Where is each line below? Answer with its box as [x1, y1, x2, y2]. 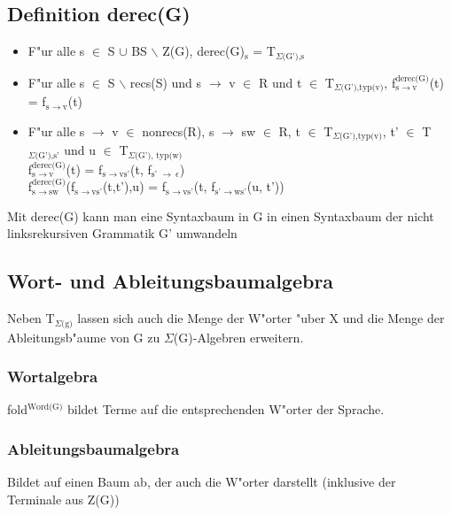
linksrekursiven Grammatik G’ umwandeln [7, 224, 238, 242]
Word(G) [27, 403, 63, 412]
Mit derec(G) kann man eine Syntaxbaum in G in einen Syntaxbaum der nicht [7, 206, 434, 225]
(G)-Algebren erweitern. [173, 327, 304, 346]
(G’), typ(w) [135, 150, 183, 160]
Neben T [7, 309, 55, 327]
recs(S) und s [129, 73, 202, 91]
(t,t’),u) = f [102, 177, 167, 196]
